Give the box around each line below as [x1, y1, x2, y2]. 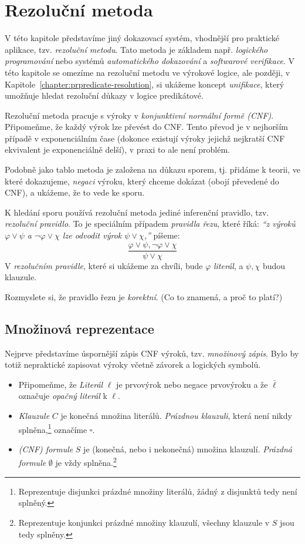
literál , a [213, 259, 243, 271]
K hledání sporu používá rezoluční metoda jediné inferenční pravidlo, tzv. [5, 206, 269, 218]
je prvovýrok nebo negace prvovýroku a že [116, 378, 268, 390]
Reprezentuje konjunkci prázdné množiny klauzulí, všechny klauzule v [18, 516, 270, 528]
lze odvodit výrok [62, 229, 122, 241]
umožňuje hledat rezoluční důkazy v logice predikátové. [5, 89, 204, 102]
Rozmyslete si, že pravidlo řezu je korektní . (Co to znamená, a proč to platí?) [5, 290, 283, 303]
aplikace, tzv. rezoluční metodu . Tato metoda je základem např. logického [5, 43, 268, 55]
